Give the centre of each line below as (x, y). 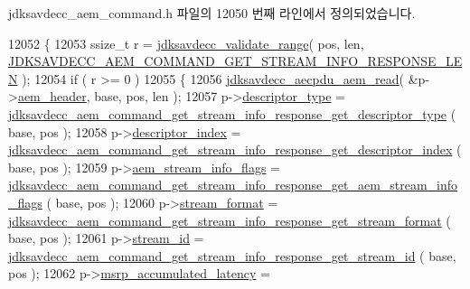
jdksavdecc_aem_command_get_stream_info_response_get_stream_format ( (230, 220)
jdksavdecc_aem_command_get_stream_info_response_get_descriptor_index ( (235, 149)
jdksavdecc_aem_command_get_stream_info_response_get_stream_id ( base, (232, 255)
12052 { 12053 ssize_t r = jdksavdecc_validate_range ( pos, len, (186, 43)
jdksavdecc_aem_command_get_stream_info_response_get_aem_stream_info (233, 185)
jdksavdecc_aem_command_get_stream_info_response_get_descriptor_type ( (232, 113)
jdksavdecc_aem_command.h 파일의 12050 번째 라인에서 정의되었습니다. (212, 13)
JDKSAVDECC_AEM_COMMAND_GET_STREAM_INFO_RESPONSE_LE (235, 61)
